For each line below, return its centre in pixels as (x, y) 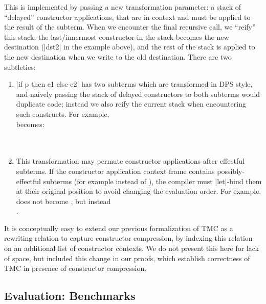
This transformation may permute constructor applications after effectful (130, 161)
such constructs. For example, (63, 113)
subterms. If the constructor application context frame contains (115, 171)
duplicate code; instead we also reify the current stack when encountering (131, 104)
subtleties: (20, 67)
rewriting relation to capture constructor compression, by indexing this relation (128, 238)
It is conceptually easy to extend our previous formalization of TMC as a (119, 228)
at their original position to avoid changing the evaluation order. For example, (139, 191)
